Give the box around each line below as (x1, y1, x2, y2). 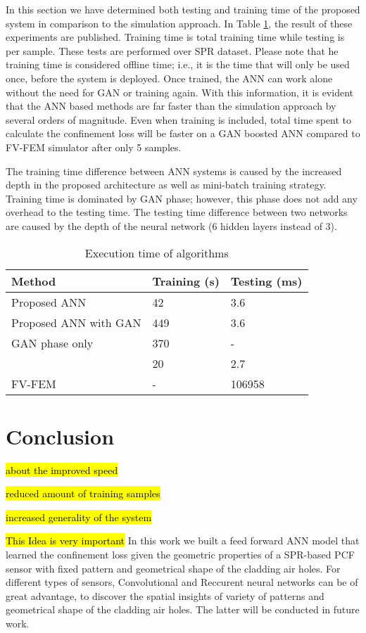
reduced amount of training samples (6, 486, 160, 501)
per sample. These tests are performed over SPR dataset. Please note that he (6, 43, 339, 58)
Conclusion (6, 421, 115, 450)
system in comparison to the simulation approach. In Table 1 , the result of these (6, 15, 353, 30)
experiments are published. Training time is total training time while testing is (6, 30, 345, 44)
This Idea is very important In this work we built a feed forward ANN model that (6, 533, 360, 548)
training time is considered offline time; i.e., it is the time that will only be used (6, 57, 350, 72)
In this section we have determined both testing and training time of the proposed (6, 2, 360, 16)
